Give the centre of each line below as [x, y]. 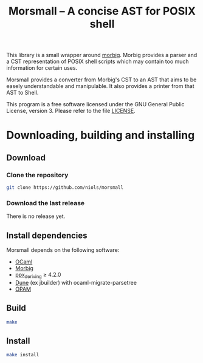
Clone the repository [37, 175]
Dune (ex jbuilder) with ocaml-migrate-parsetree [76, 282]
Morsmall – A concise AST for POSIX [102, 11]
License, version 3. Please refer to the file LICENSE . [71, 111]
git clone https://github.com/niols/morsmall [65, 188]
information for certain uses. [42, 68]
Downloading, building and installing [101, 135]
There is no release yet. [36, 216]
